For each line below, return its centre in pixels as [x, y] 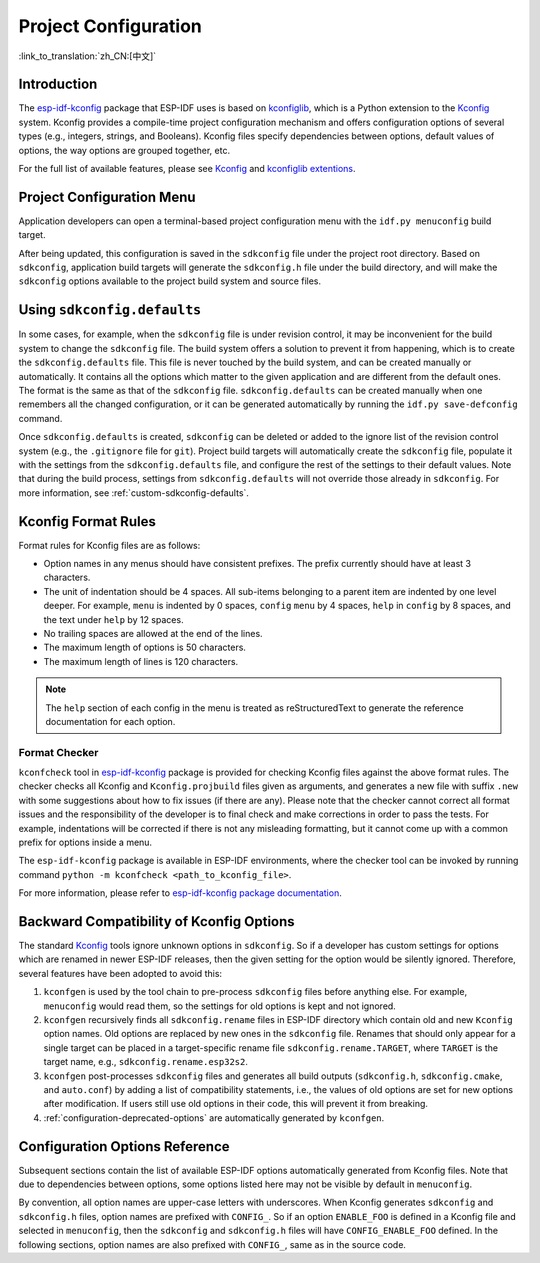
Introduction [58, 84]
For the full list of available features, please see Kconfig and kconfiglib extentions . [187, 169]
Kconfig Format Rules [87, 521]
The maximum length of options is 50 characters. [145, 647]
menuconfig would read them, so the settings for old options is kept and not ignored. [220, 1006]
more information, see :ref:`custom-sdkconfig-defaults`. [134, 492]
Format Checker [58, 752]
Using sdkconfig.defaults [110, 310]
